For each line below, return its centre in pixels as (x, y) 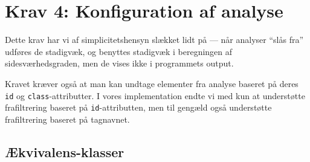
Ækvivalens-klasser (65, 151)
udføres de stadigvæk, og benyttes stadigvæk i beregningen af (119, 51)
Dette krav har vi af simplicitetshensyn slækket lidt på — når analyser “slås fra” (154, 40)
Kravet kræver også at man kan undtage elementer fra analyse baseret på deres (152, 83)
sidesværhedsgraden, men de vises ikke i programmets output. (119, 63)
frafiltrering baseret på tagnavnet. (67, 119)
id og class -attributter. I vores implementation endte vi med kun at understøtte (155, 95)
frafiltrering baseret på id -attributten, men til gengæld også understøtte (138, 107)
